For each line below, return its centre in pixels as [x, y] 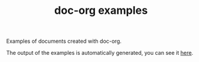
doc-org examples [101, 11]
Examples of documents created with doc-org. [64, 41]
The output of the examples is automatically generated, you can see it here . [100, 53]
